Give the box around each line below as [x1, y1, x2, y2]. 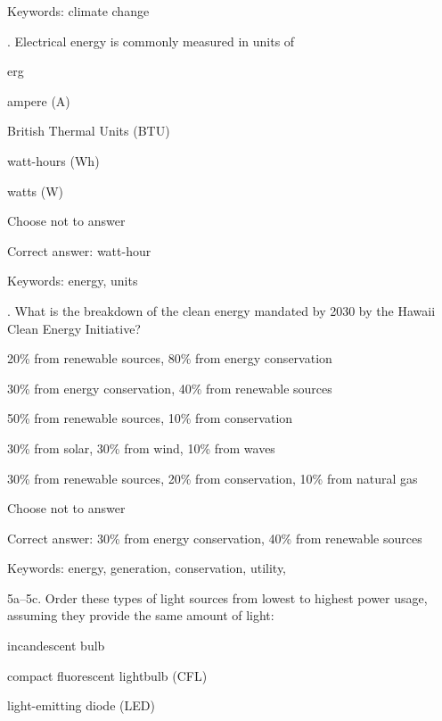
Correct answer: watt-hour [7, 241, 151, 260]
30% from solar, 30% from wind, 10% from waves [7, 438, 275, 457]
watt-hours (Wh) [7, 151, 100, 170]
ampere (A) [7, 91, 70, 110]
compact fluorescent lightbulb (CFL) [7, 666, 208, 684]
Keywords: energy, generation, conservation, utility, [7, 559, 287, 577]
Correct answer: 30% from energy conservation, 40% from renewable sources [7, 528, 422, 547]
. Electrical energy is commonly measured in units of [7, 31, 295, 50]
